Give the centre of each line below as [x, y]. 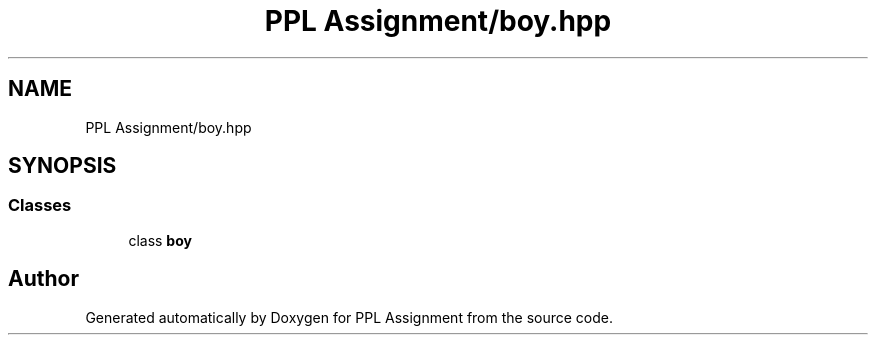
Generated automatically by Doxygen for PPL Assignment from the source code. [349, 317]
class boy [160, 240]
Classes [40, 205]
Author [43, 279]
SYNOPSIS [62, 166]
